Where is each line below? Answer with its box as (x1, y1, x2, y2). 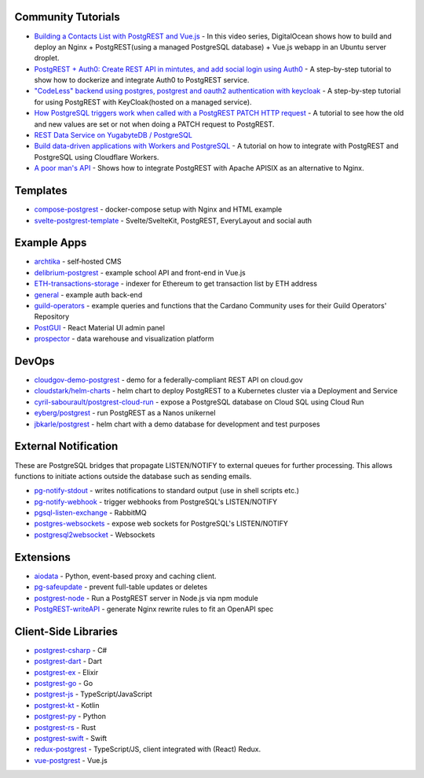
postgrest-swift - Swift (34, 733, 108, 743)
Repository (34, 312, 70, 322)
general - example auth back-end (34, 289, 143, 299)
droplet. (34, 53, 60, 63)
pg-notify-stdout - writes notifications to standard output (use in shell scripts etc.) (34, 486, 300, 496)
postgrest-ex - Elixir (34, 667, 99, 677)
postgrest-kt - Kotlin (34, 700, 100, 710)
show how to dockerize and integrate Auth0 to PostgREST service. (34, 76, 250, 85)
